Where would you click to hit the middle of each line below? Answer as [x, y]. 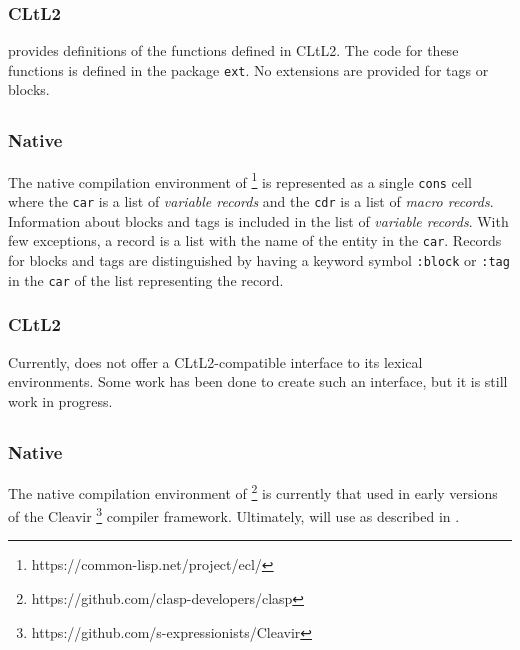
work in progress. [60, 400]
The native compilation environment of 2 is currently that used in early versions [253, 491]
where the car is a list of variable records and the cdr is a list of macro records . [251, 201]
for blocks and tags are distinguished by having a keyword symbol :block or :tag [259, 259]
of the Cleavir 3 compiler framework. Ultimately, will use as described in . [234, 514]
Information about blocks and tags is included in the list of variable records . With [258, 220]
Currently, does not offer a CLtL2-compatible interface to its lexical [215, 361]
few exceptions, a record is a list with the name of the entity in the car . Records [255, 240]
